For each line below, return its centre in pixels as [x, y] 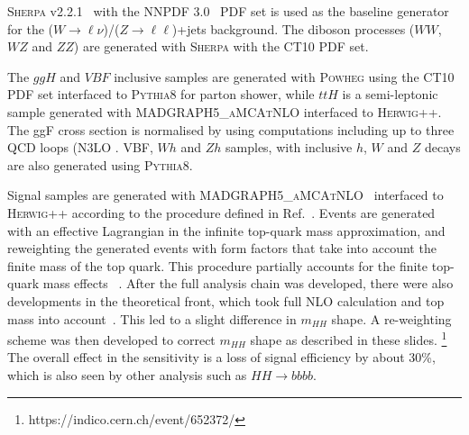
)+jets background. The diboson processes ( [293, 28]
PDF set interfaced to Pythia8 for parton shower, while [161, 94]
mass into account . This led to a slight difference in [152, 318]
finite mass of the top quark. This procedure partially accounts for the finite [218, 265]
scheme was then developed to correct [111, 339]
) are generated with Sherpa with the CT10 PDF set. [221, 46]
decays [442, 147]
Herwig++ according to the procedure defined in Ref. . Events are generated [221, 212]
